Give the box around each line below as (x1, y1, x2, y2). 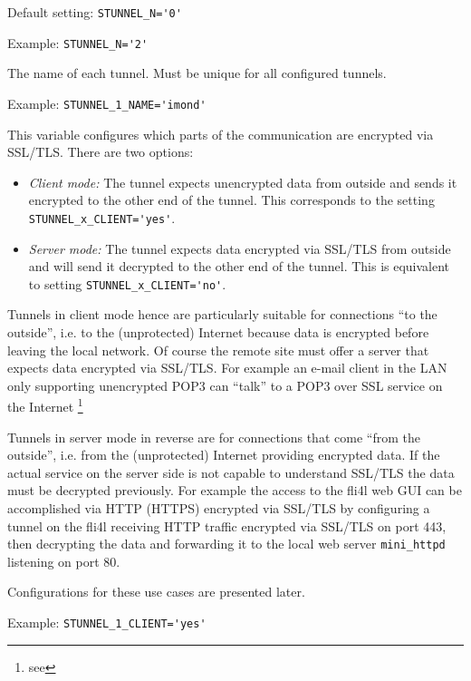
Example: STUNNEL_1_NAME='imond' (7, 93, 207, 112)
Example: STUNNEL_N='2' (7, 33, 149, 52)
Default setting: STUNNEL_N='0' (7, 3, 182, 21)
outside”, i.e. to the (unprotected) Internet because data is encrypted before (7, 323, 429, 342)
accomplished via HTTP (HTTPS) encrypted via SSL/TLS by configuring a (7, 499, 430, 518)
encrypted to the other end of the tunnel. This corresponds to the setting (28, 190, 435, 209)
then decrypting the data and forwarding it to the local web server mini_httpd (7, 534, 446, 553)
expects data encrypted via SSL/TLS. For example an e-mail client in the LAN (7, 358, 447, 377)
